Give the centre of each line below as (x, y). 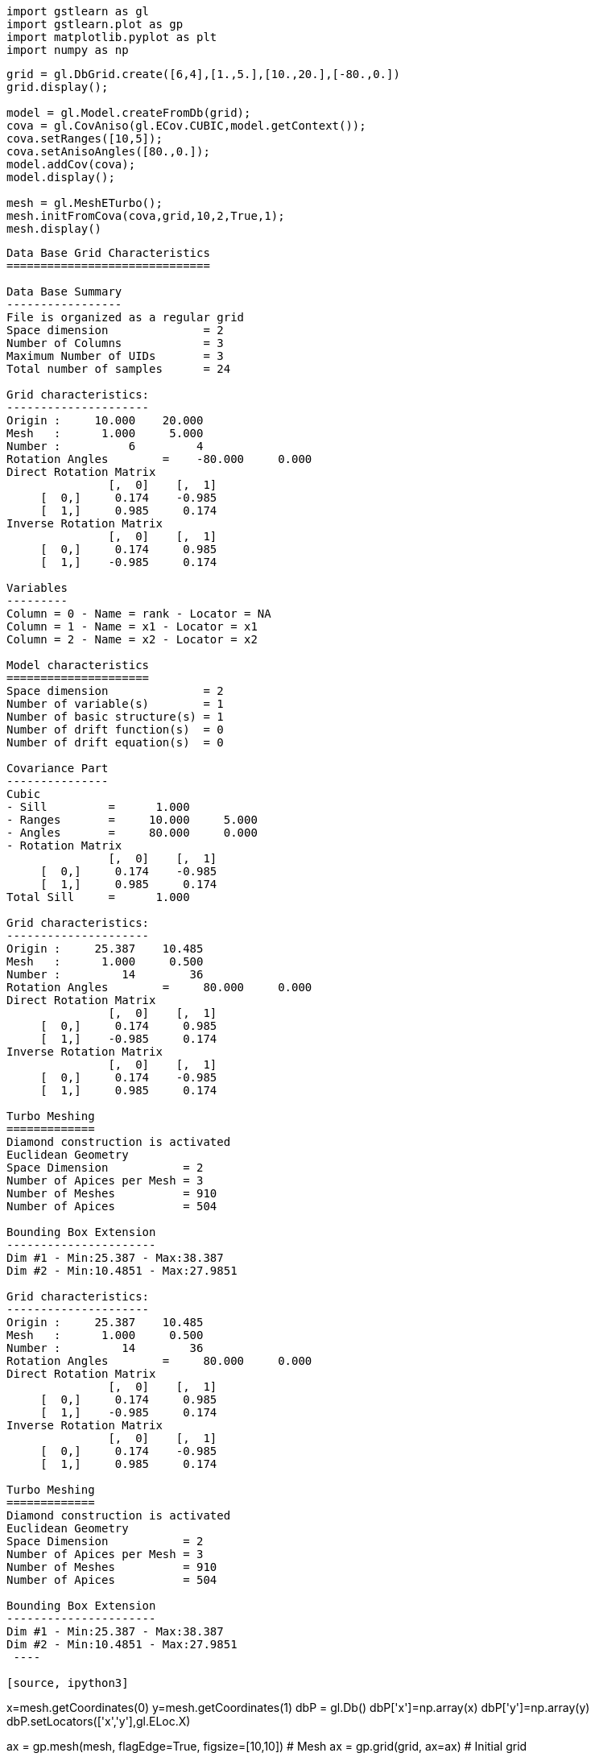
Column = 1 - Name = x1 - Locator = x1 (132, 626)
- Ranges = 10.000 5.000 (132, 820)
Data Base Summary (64, 291)
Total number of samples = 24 (119, 369)
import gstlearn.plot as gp (95, 24)
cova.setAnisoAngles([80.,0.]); (108, 151)
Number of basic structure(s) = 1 (115, 717)
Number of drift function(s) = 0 (115, 730)
